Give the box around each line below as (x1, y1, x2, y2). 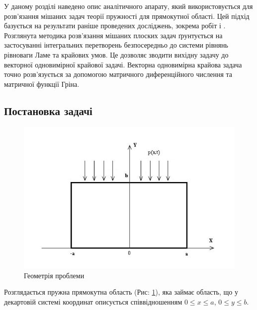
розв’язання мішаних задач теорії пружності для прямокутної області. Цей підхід (4, 10, 250, 21)
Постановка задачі (4, 103, 92, 118)
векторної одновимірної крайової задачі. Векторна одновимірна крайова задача (4, 59, 242, 69)
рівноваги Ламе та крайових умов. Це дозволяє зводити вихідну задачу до (4, 49, 229, 60)
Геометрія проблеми (24, 270, 85, 280)
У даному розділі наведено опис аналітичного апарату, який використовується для (4, 1, 253, 11)
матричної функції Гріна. (4, 78, 80, 89)
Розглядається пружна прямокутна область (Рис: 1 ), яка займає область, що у (4, 287, 238, 297)
